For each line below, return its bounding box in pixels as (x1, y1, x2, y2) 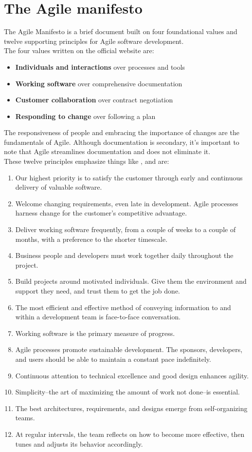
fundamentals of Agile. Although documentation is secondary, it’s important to (4, 137, 239, 147)
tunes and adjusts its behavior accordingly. (15, 438, 143, 449)
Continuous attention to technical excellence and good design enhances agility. (15, 370, 249, 380)
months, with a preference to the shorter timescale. (15, 234, 168, 244)
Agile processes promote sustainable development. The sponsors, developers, (15, 344, 243, 354)
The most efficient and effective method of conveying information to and (15, 302, 231, 312)
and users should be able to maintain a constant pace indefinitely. (15, 354, 211, 364)
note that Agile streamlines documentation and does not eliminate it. (4, 146, 211, 157)
